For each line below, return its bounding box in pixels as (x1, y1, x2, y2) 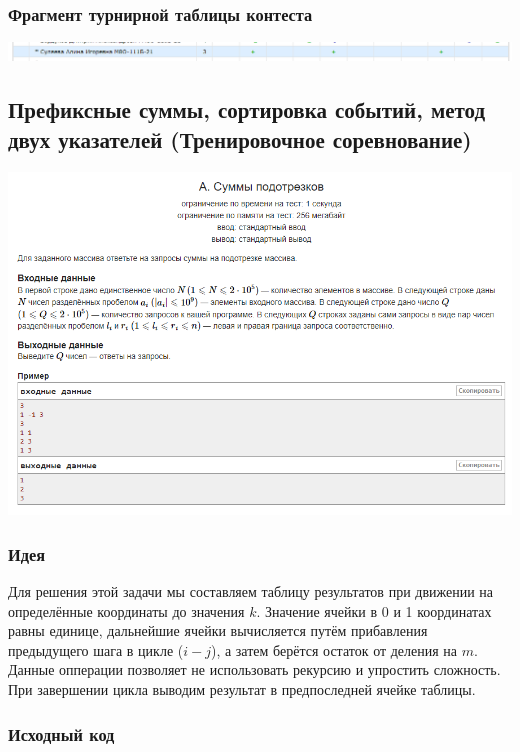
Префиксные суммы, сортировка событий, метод (8, 94, 486, 125)
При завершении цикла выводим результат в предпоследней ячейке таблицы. (8, 679, 476, 700)
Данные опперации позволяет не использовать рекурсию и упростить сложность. (8, 659, 501, 680)
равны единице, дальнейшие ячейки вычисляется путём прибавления (8, 620, 428, 641)
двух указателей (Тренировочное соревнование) (8, 123, 472, 154)
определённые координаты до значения (8, 600, 245, 621)
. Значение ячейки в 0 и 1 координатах (256, 600, 492, 621)
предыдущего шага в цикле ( (8, 639, 184, 660)
